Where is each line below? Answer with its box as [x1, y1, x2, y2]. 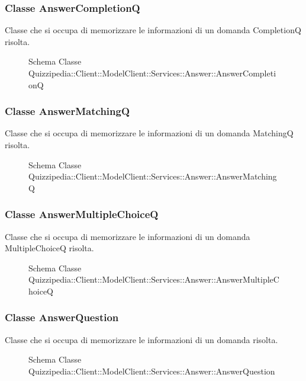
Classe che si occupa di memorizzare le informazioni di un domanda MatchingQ [5, 127, 294, 139]
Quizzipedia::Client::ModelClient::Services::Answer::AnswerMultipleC [28, 273, 279, 286]
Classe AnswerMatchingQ [5, 104, 130, 119]
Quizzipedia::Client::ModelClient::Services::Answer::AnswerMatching [28, 170, 277, 183]
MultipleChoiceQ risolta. [5, 242, 94, 254]
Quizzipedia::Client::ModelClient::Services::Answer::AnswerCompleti [28, 67, 276, 79]
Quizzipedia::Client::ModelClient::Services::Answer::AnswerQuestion [28, 364, 275, 377]
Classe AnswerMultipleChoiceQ [5, 207, 159, 222]
